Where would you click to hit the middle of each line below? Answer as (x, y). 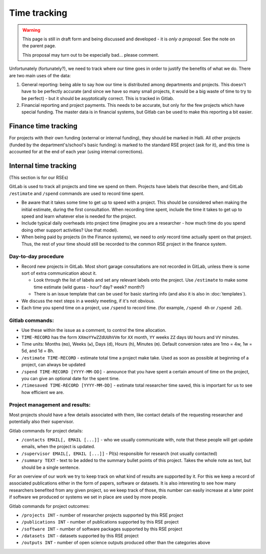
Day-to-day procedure (36, 257)
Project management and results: (50, 405)
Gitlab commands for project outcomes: (49, 506)
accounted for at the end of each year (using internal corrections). (76, 152)
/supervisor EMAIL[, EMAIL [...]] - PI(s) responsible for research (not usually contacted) (119, 454)
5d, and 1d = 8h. (38, 351)
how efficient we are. (43, 392)
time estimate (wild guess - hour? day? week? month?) (89, 287)
